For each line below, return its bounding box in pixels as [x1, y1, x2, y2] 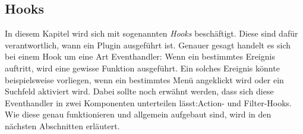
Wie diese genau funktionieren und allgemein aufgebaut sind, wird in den [5, 108, 272, 120]
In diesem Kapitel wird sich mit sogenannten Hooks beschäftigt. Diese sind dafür [5, 27, 298, 40]
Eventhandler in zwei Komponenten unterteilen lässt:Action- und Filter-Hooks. [5, 96, 292, 109]
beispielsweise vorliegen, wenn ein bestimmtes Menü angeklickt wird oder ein [5, 73, 284, 86]
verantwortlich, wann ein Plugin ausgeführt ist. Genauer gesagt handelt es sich [5, 38, 291, 51]
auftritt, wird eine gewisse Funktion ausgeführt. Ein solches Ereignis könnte [5, 61, 280, 74]
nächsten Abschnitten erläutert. [5, 119, 120, 132]
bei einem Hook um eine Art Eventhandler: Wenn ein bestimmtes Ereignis [5, 50, 275, 63]
